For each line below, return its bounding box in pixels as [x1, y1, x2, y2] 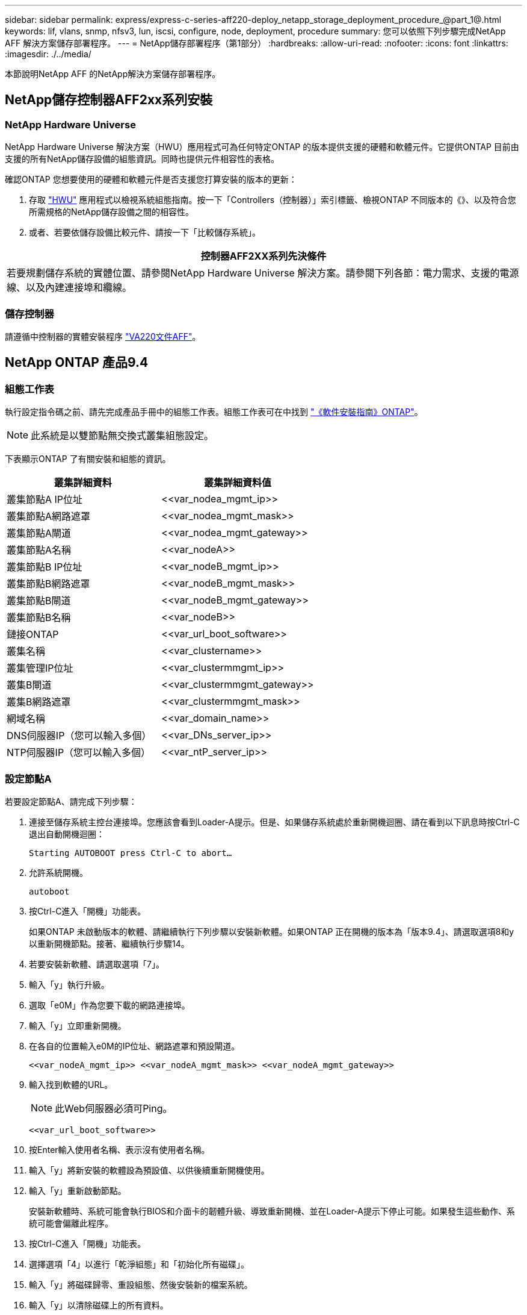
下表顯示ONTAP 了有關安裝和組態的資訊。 [5, 454, 171, 464]
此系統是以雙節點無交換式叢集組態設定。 [31, 429, 214, 442]
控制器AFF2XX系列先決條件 [200, 250, 327, 263]
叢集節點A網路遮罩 [7, 510, 91, 523]
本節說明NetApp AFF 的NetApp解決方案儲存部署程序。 [5, 69, 221, 79]
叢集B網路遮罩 [7, 696, 71, 708]
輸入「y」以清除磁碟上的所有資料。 [29, 1299, 168, 1310]
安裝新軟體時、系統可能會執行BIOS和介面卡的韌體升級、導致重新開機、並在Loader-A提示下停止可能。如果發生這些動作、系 [29, 1205, 515, 1216]
